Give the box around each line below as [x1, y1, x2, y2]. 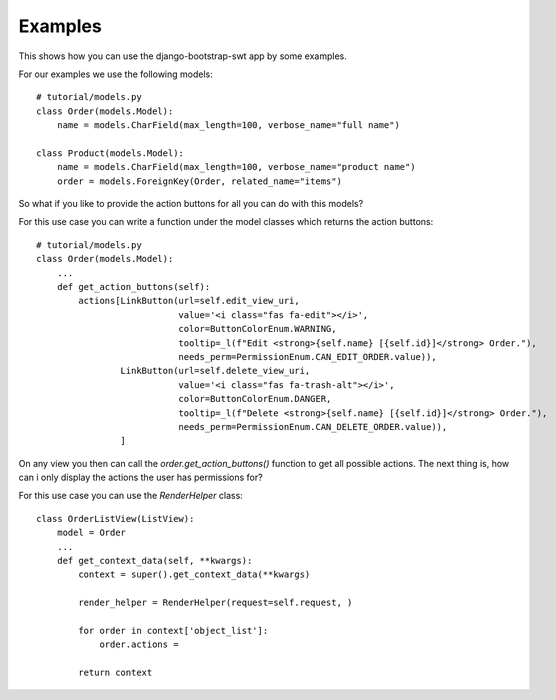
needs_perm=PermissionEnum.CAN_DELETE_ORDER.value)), [178, 421, 448, 432]
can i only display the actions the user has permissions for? [18, 471, 264, 484]
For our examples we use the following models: [18, 68, 214, 80]
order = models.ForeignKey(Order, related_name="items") [56, 175, 342, 187]
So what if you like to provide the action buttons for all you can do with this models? [18, 198, 364, 210]
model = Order [56, 527, 127, 539]
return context [78, 667, 153, 679]
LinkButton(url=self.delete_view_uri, [120, 365, 311, 377]
